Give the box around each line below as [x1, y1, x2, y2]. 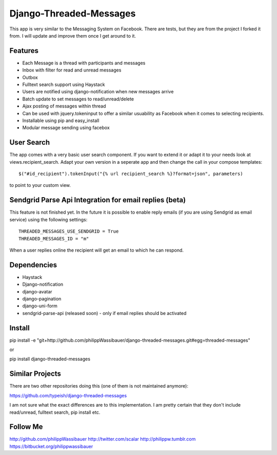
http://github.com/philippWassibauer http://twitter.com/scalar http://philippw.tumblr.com [9, 436, 196, 442]
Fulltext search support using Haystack [22, 81, 105, 87]
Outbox [22, 74, 38, 80]
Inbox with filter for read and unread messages [22, 67, 122, 73]
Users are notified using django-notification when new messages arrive [22, 89, 174, 95]
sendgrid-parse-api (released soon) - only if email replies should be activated [22, 310, 187, 316]
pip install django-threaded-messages [9, 356, 91, 362]
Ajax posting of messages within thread [22, 103, 106, 109]
